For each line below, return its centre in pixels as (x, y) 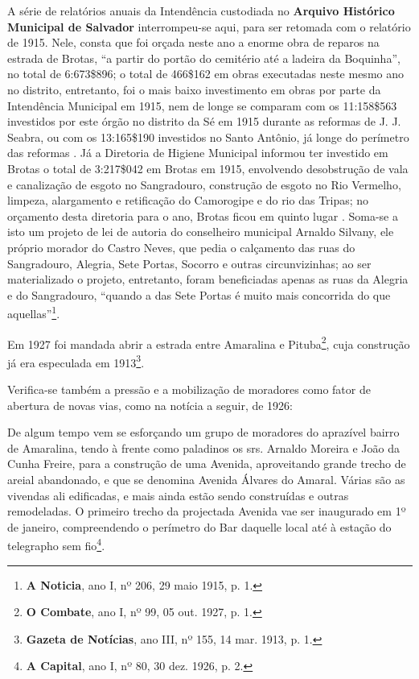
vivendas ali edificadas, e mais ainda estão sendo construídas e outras (178, 495)
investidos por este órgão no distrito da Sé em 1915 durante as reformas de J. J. (204, 121)
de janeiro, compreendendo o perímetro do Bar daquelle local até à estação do (199, 526)
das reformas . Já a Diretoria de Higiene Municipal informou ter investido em (198, 153)
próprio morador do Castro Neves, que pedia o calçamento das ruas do (181, 247)
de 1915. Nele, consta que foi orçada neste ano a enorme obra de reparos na (193, 42)
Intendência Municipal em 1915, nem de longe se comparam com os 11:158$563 (202, 105)
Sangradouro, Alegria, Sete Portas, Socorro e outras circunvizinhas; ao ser (189, 263)
